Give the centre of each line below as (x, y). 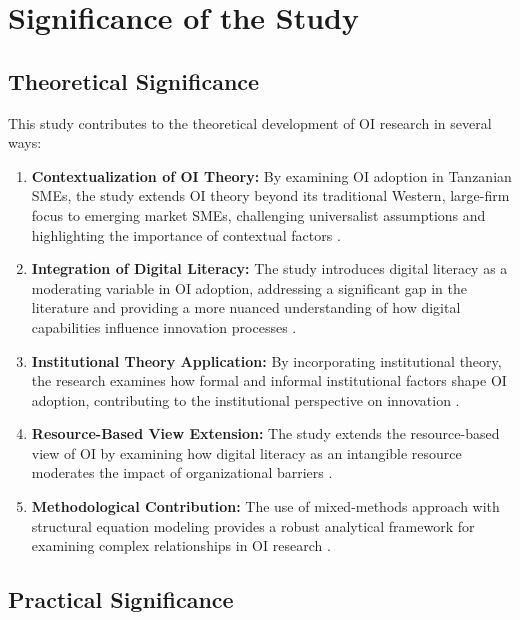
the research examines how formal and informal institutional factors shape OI (269, 380)
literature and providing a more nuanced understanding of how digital (246, 307)
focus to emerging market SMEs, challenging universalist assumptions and (258, 214)
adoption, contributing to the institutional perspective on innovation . (245, 399)
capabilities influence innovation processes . (164, 326)
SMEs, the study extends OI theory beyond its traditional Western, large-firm (270, 195)
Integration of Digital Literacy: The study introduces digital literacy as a (269, 268)
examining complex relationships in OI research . (181, 545)
